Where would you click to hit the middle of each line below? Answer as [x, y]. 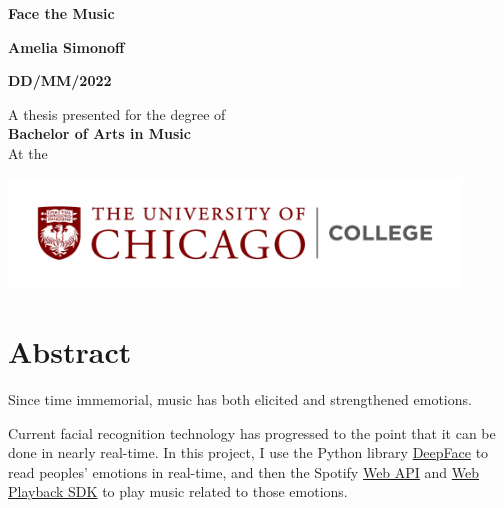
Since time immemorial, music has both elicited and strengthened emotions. [240, 399]
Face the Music [61, 13]
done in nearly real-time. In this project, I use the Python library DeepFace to [248, 452]
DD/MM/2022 [60, 80]
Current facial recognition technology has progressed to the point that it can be [252, 432]
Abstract [70, 351]
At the [28, 152]
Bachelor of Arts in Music [99, 133]
